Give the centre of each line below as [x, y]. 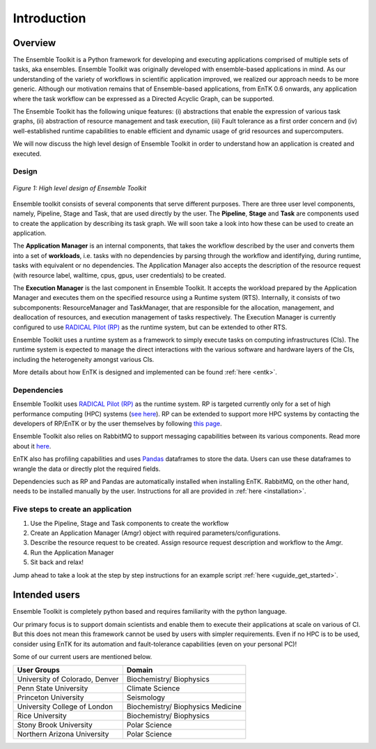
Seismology [146, 697]
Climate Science [153, 688]
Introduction [49, 18]
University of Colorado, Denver [68, 679]
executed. [27, 153]
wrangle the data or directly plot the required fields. [87, 469]
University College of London [65, 706]
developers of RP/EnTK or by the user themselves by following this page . [117, 424]
